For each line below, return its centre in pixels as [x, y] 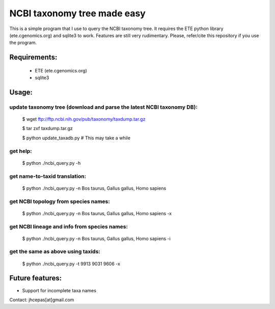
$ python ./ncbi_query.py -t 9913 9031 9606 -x [71, 264]
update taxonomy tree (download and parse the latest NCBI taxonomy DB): [104, 107]
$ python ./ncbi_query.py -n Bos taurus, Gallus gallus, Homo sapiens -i [96, 238]
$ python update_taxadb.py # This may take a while [76, 138]
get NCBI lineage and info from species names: [69, 226]
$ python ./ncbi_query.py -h [51, 163]
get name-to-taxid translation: [48, 176]
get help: [21, 151]
